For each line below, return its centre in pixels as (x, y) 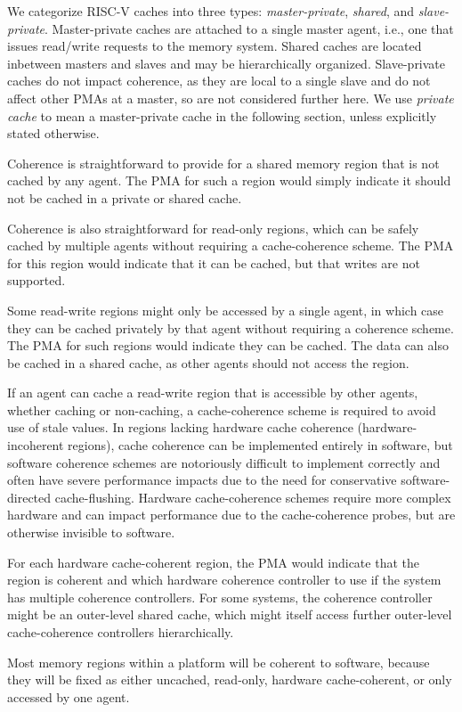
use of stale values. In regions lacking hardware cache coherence (180, 427)
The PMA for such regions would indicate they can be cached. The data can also (228, 345)
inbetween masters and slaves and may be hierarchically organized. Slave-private (227, 63)
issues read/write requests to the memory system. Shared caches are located (215, 46)
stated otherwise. (53, 133)
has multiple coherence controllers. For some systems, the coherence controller (220, 597)
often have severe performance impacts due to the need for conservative (202, 480)
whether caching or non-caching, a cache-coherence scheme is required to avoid (222, 409)
